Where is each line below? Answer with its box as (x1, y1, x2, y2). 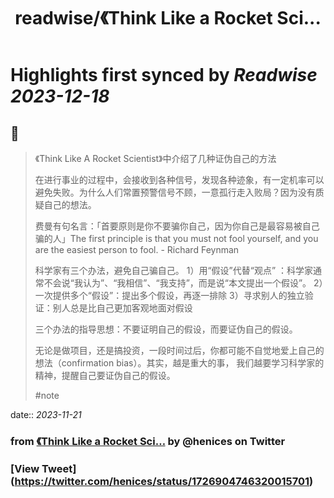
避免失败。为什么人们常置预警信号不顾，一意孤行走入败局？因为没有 (34, 186, 316, 198)
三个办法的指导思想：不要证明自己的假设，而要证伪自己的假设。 (34, 323, 298, 335)
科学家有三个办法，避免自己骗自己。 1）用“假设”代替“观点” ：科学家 (34, 265, 314, 276)
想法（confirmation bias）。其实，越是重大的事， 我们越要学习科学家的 (34, 357, 325, 369)
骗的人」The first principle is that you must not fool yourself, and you (34, 233, 319, 244)
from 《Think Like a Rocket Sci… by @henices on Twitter (10, 434, 286, 448)
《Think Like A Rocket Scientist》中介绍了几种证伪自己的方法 (34, 153, 277, 164)
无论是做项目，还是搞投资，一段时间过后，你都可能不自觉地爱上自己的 (34, 345, 325, 356)
